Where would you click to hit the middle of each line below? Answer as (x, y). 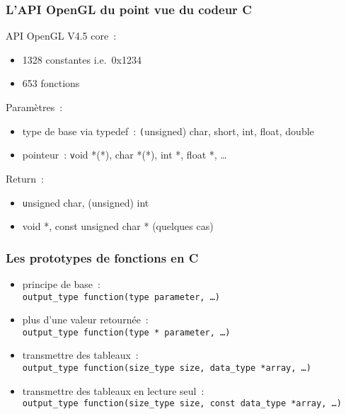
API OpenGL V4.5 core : (61, 36)
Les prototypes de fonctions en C (102, 257)
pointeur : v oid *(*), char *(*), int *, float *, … (125, 155)
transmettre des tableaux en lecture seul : (113, 390)
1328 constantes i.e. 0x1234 (82, 59)
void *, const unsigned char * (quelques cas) (118, 226)
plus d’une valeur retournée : (85, 320)
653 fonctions (51, 83)
